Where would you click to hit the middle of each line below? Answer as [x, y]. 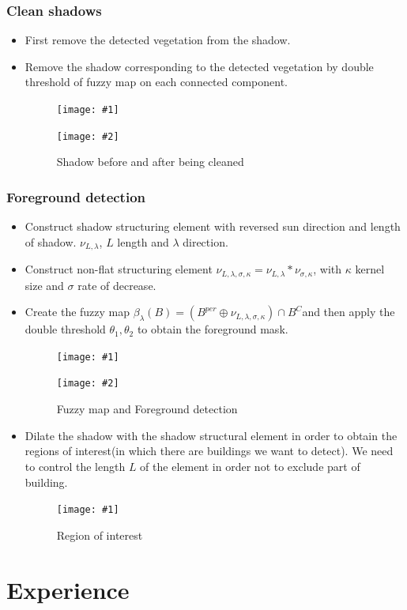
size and [44, 285]
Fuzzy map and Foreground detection [147, 409]
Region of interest [100, 535]
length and [143, 241]
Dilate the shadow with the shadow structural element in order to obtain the [211, 435]
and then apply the [349, 312]
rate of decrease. [117, 285]
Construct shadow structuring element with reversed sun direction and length [213, 226]
